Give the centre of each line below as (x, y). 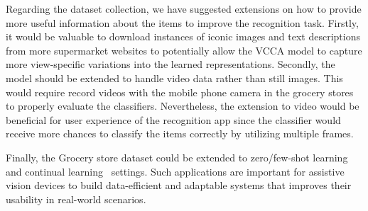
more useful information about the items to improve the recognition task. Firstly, (182, 22)
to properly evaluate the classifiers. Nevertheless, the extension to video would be (183, 106)
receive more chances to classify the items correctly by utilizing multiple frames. (180, 133)
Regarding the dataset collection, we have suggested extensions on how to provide (184, 8)
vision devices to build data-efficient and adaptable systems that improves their (179, 185)
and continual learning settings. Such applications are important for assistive (175, 171)
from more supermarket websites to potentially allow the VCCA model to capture (184, 50)
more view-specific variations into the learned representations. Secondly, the (171, 64)
